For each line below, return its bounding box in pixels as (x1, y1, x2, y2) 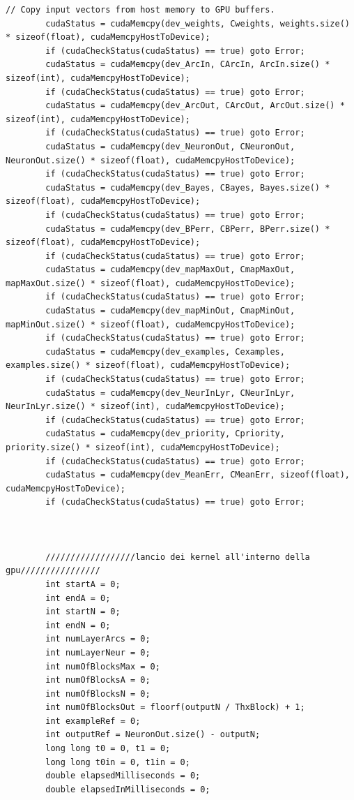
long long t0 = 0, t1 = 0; (45, 743, 171, 754)
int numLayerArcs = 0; (45, 634, 151, 644)
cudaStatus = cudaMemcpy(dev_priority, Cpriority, (45, 429, 285, 439)
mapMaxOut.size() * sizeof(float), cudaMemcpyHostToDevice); (6, 278, 295, 288)
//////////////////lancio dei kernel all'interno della (45, 551, 310, 562)
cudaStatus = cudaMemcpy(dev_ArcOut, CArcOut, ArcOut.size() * (45, 101, 345, 111)
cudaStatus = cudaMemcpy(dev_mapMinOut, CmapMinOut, (45, 306, 295, 316)
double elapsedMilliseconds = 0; (45, 771, 201, 781)
